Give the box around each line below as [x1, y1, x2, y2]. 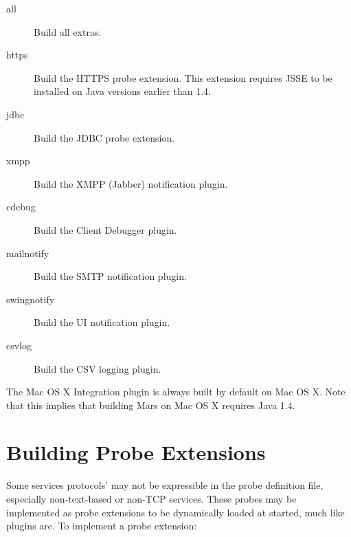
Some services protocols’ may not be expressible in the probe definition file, [6, 478, 324, 492]
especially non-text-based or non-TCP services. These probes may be [6, 492, 297, 505]
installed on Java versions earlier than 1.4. [34, 84, 211, 98]
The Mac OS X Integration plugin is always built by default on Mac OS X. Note [6, 384, 346, 399]
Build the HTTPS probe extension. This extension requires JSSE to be [34, 70, 332, 85]
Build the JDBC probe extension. [34, 130, 175, 144]
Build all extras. [34, 24, 102, 39]
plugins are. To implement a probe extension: [6, 518, 197, 533]
